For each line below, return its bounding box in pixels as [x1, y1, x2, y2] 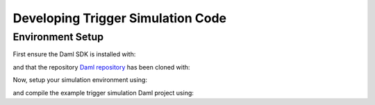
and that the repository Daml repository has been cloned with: [12, 63, 190, 71]
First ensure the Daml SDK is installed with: [12, 50, 136, 58]
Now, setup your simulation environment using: [12, 76, 147, 84]
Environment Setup [12, 31, 104, 43]
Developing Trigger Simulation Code [12, 10, 227, 26]
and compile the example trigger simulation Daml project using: [12, 88, 194, 97]
